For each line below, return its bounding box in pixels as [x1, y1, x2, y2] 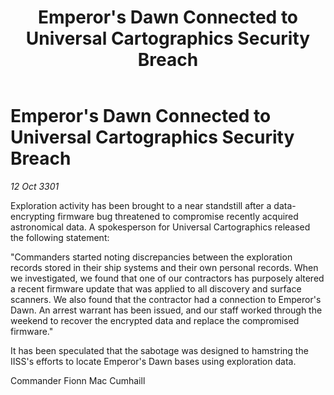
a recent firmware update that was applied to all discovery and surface [10, 282, 302, 295]
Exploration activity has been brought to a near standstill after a [10, 199, 272, 211]
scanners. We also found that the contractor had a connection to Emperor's [10, 293, 322, 305]
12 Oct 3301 [10, 180, 60, 192]
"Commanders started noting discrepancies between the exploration [10, 251, 293, 263]
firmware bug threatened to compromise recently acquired [57, 210, 299, 222]
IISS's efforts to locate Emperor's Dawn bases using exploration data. [10, 355, 297, 367]
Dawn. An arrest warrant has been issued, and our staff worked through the [10, 304, 323, 316]
